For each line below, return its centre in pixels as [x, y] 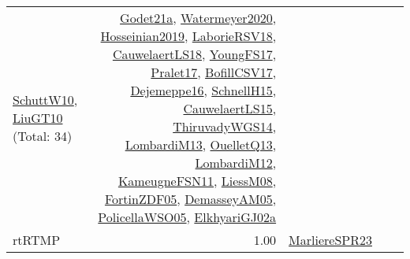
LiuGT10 [38, 117]
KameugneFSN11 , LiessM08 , [197, 181]
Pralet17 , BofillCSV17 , [214, 72]
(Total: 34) [43, 135]
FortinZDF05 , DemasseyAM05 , [190, 199]
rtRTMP [37, 240]
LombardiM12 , [236, 163]
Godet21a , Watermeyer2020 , [198, 18]
